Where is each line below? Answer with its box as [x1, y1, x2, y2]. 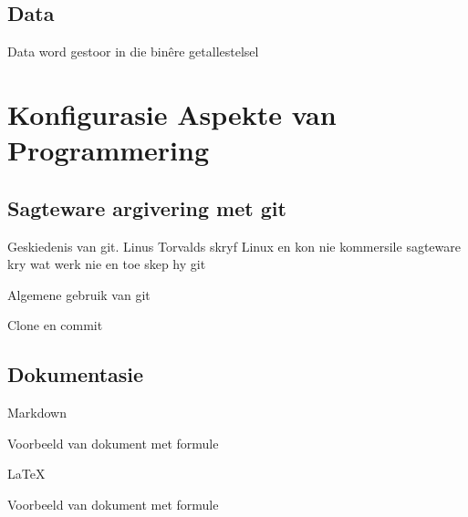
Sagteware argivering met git [7, 193, 286, 222]
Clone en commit [7, 315, 103, 335]
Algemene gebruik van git [7, 284, 151, 304]
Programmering [7, 131, 210, 169]
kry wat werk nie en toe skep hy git [7, 254, 206, 274]
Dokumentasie [7, 360, 144, 388]
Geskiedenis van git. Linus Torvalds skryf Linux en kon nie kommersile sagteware [7, 236, 461, 255]
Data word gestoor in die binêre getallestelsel [7, 42, 259, 61]
